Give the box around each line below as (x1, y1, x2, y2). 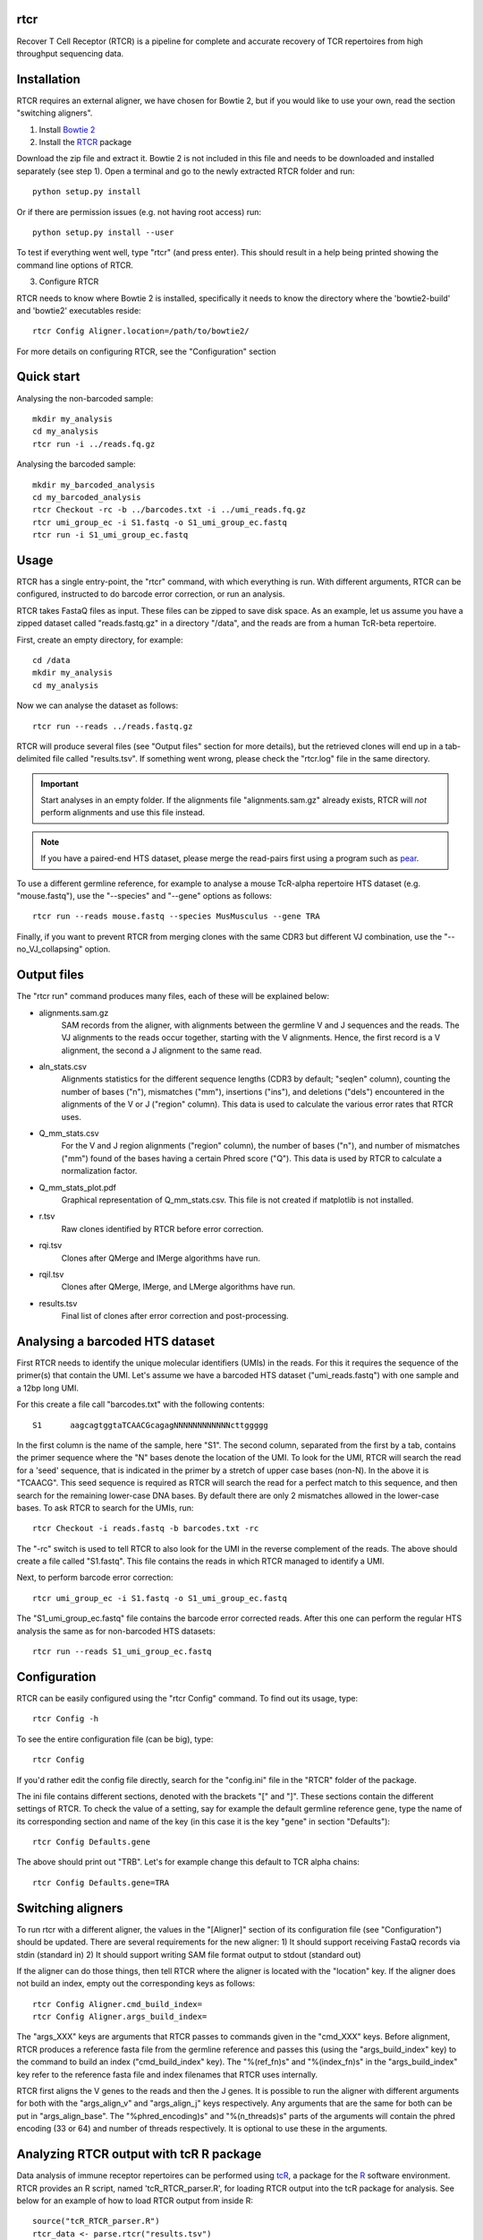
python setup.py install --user (32, 227, 174, 237)
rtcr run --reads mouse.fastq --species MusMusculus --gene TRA (32, 911, 321, 922)
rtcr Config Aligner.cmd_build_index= (32, 1999, 203, 2009)
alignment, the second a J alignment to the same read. (61, 1045, 263, 1055)
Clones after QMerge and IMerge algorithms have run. (61, 1253, 261, 1263)
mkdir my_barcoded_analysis (32, 479, 156, 490)
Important (40, 778, 80, 788)
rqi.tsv (38, 1240, 63, 1251)
